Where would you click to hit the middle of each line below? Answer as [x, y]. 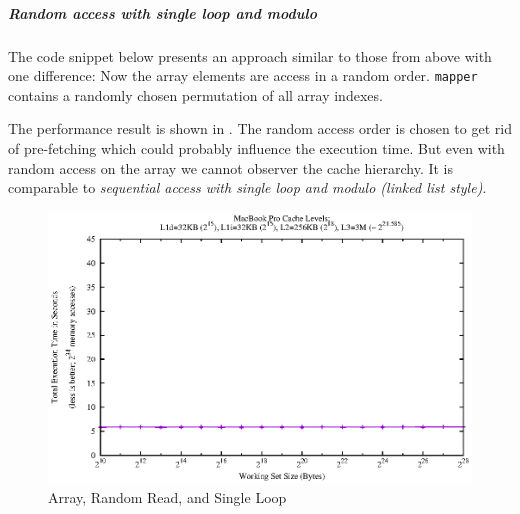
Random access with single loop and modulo [162, 12]
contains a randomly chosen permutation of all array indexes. [195, 94]
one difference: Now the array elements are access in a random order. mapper [243, 75]
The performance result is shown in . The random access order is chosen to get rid [260, 128]
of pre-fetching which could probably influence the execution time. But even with [256, 148]
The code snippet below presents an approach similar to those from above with [250, 55]
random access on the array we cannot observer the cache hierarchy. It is [231, 167]
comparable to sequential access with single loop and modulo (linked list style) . [247, 187]
